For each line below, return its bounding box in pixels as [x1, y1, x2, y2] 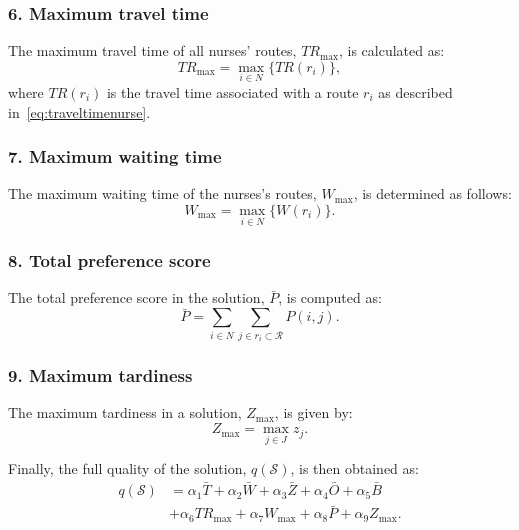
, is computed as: [278, 287, 382, 308]
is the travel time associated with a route [106, 82, 359, 103]
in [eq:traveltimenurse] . [8, 101, 151, 122]
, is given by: [274, 402, 353, 423]
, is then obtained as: [290, 458, 419, 479]
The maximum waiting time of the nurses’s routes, [8, 183, 317, 204]
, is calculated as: [339, 40, 445, 61]
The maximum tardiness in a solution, [8, 402, 242, 423]
